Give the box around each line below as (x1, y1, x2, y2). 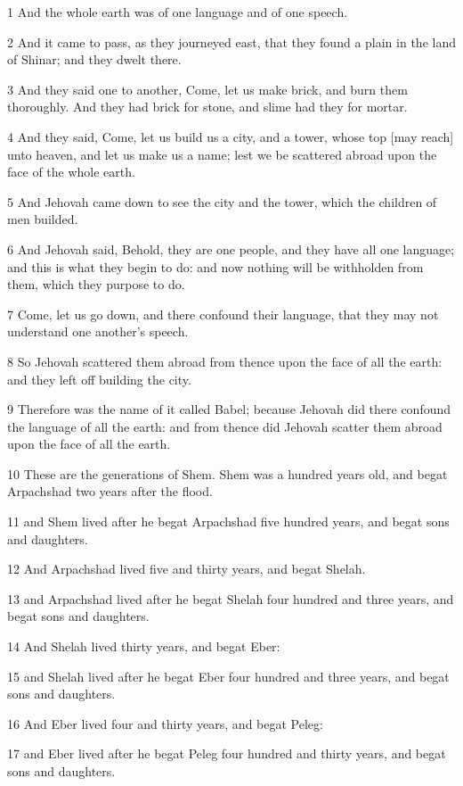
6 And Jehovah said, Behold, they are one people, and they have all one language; (7, 239, 455, 258)
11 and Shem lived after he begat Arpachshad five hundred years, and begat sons (7, 512, 450, 531)
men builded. (7, 210, 78, 228)
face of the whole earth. (7, 162, 135, 181)
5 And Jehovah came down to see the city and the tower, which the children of (7, 192, 437, 211)
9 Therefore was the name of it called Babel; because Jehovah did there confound (7, 400, 451, 418)
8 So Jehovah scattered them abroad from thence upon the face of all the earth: (7, 352, 443, 370)
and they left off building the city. (7, 369, 191, 388)
